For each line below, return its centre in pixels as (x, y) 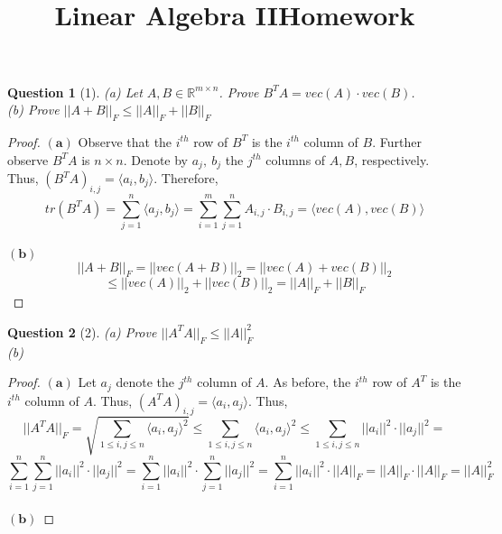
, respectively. (392, 159)
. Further (397, 141)
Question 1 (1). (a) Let (75, 92)
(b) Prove (33, 110)
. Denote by (156, 159)
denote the (145, 382)
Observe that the (125, 141)
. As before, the (308, 382)
